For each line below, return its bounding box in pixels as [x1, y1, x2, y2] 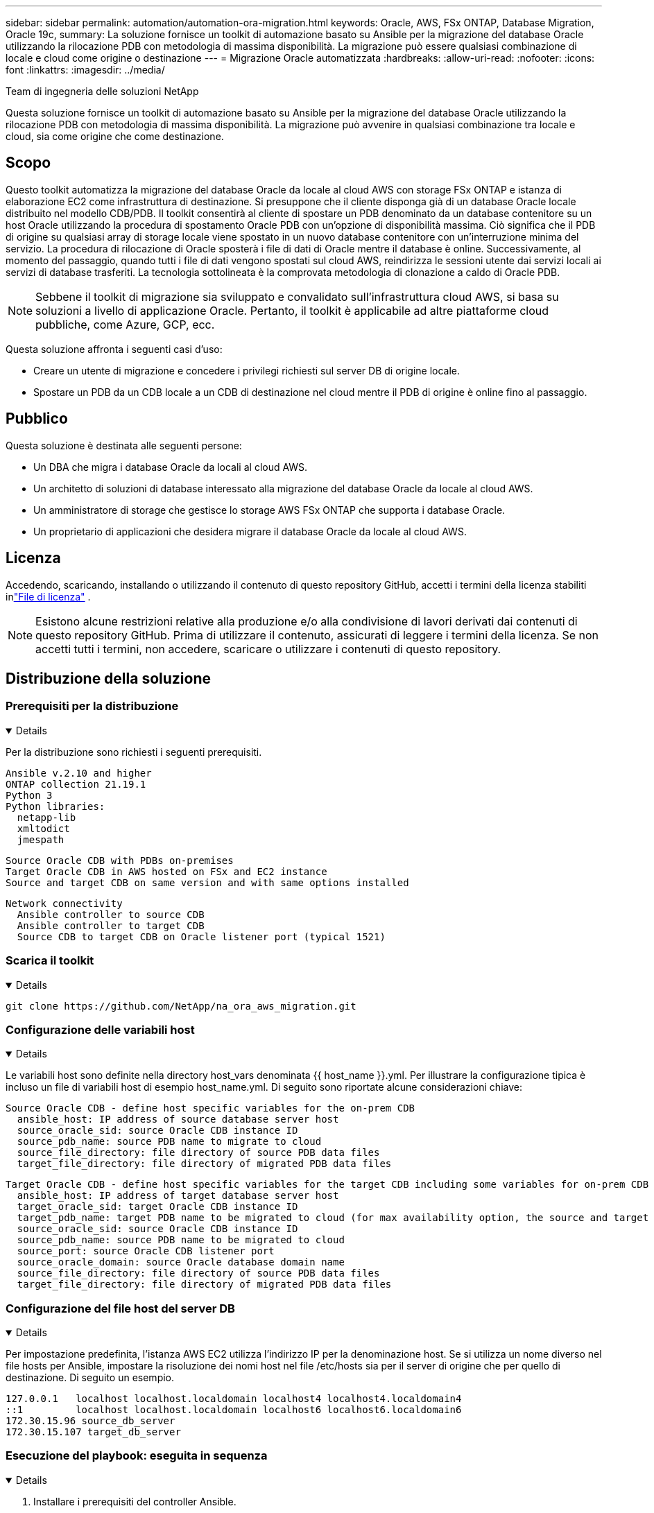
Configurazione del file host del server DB [6, 1301, 235, 1315]
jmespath [17, 833, 64, 845]
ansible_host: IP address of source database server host [17, 1114, 339, 1125]
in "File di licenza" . [6, 590, 91, 603]
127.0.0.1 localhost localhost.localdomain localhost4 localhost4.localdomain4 [6, 1393, 462, 1404]
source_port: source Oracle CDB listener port [17, 1245, 275, 1257]
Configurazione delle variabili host [6, 1022, 195, 1037]
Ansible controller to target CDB [17, 919, 205, 931]
